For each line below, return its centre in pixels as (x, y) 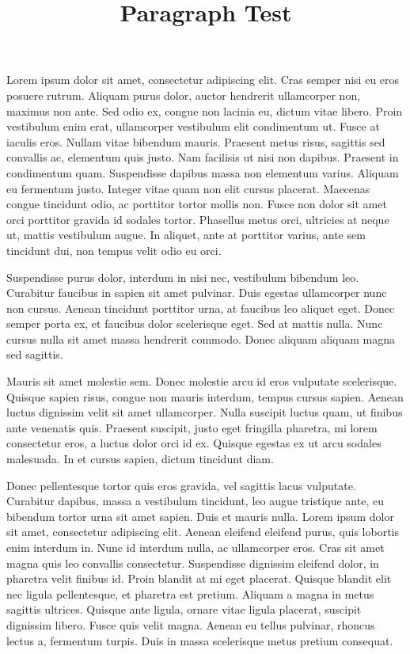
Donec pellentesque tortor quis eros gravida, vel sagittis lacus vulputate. (181, 485)
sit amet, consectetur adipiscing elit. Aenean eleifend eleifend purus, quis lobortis (203, 532)
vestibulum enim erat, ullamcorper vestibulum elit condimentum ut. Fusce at (193, 126)
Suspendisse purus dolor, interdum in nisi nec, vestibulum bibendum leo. (183, 277)
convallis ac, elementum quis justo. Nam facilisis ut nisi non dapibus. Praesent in (203, 157)
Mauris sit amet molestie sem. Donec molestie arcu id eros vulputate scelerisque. (202, 381)
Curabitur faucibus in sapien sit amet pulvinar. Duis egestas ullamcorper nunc (197, 293)
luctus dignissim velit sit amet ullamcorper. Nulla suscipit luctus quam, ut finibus (205, 412)
